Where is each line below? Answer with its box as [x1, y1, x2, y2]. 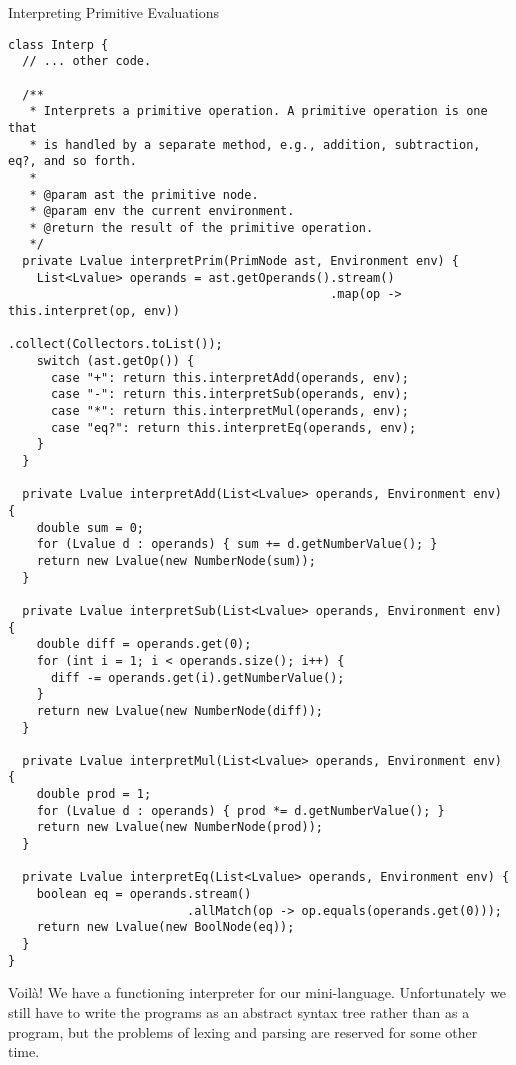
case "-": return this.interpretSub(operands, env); [50, 387, 409, 402]
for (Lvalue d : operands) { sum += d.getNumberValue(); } [36, 537, 438, 552]
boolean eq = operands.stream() [36, 887, 252, 902]
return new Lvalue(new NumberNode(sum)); [36, 553, 316, 568]
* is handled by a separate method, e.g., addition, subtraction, [29, 137, 481, 152]
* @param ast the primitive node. [29, 187, 259, 202]
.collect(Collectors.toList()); [8, 337, 223, 352]
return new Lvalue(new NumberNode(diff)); [36, 703, 323, 718]
